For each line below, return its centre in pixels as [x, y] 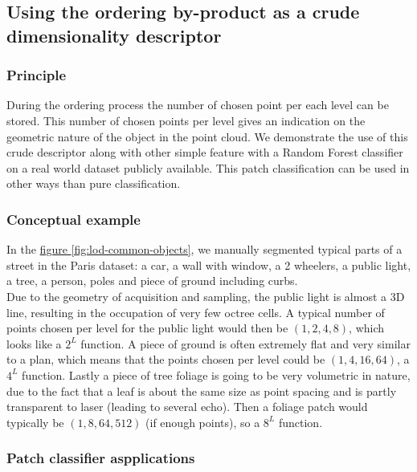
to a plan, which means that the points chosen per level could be [166, 359]
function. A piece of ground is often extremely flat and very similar [245, 343]
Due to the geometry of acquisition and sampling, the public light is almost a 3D [206, 296]
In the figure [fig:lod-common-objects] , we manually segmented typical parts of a [204, 249]
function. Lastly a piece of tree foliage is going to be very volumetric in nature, [216, 374]
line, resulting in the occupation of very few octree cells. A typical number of [196, 312]
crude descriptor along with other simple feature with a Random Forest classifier [205, 152]
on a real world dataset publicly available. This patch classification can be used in [208, 167]
